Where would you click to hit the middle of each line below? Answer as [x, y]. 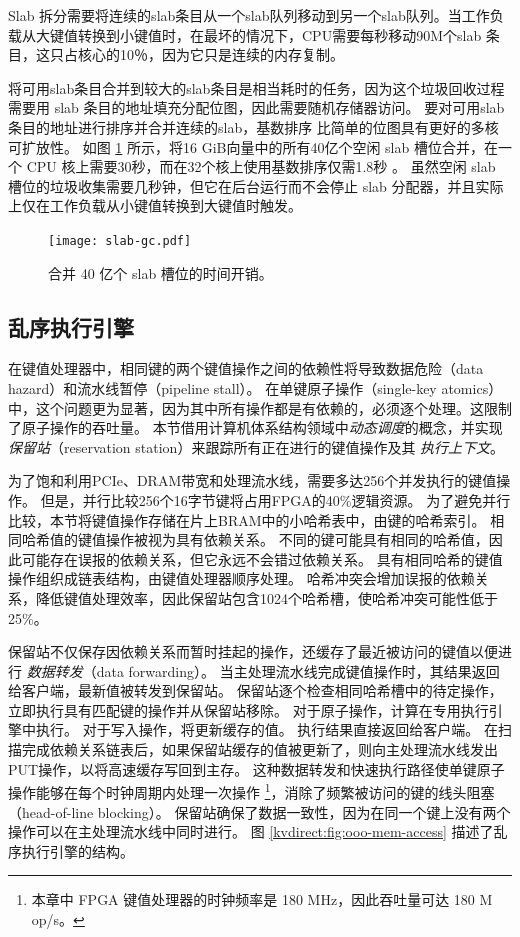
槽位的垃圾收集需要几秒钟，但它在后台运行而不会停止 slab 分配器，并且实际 [256, 185]
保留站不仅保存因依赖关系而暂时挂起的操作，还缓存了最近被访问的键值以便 [253, 651]
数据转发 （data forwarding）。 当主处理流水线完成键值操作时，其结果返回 [263, 670]
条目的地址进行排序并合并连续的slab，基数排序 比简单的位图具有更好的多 [246, 126]
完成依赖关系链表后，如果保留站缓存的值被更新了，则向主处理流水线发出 [259, 749]
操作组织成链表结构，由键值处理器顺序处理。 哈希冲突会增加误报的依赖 [241, 578]
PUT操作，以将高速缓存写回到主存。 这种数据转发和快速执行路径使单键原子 [256, 768]
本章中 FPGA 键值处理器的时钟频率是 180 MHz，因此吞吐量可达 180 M [262, 899]
